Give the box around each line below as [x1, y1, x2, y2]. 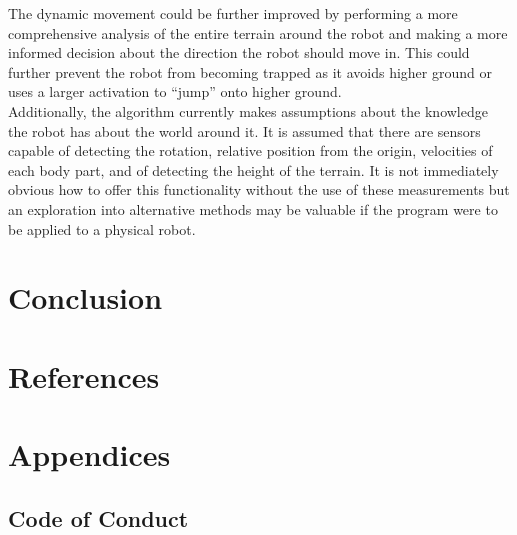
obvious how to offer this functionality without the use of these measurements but [8, 179, 510, 200]
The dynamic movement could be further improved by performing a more [8, 3, 458, 23]
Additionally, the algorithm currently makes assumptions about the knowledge [8, 100, 488, 121]
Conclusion [8, 277, 163, 318]
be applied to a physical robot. [8, 218, 196, 239]
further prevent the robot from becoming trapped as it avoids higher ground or [8, 61, 492, 82]
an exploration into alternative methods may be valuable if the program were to [8, 198, 498, 219]
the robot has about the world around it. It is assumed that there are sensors [8, 120, 481, 141]
